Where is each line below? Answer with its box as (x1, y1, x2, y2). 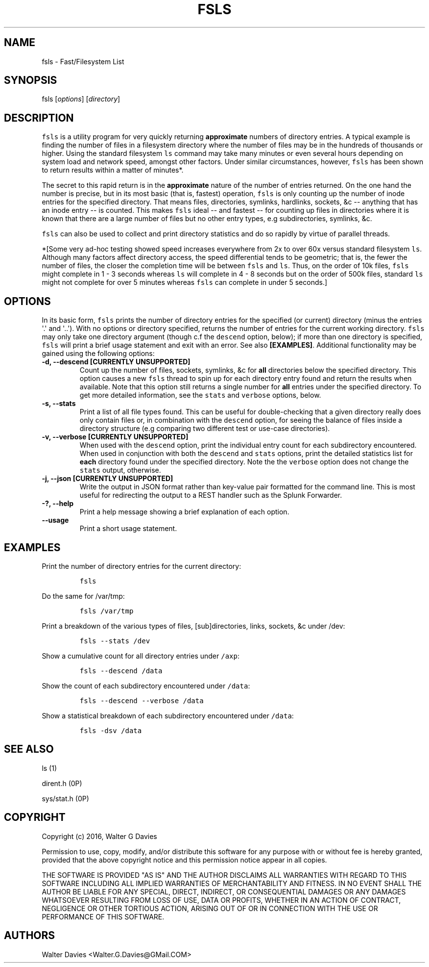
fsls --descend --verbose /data (79, 696, 204, 705)
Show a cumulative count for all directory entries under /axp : (42, 651, 239, 660)
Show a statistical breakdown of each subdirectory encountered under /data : (42, 711, 294, 720)
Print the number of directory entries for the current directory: (42, 561, 241, 570)
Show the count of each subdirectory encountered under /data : (42, 681, 250, 690)
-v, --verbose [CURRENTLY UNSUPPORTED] (42, 433, 189, 441)
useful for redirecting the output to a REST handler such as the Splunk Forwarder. (79, 491, 342, 500)
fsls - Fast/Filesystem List (42, 57, 124, 66)
